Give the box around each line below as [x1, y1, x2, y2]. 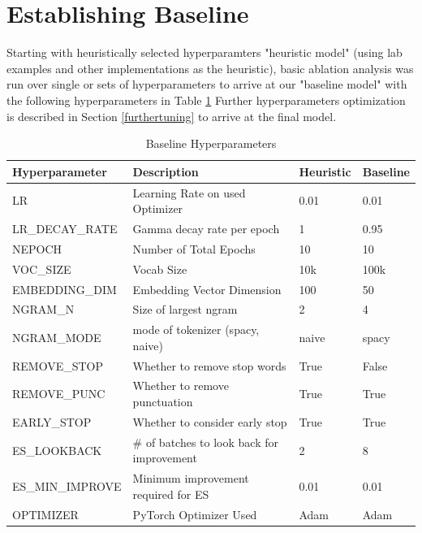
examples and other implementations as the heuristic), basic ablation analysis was [6, 59, 414, 76]
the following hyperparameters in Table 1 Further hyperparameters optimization [6, 91, 406, 108]
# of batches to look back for [132, 433, 278, 450]
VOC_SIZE [12, 260, 71, 277]
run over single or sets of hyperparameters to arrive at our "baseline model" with [6, 76, 407, 93]
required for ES [132, 485, 209, 502]
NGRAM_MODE [12, 328, 101, 345]
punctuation [132, 393, 193, 410]
